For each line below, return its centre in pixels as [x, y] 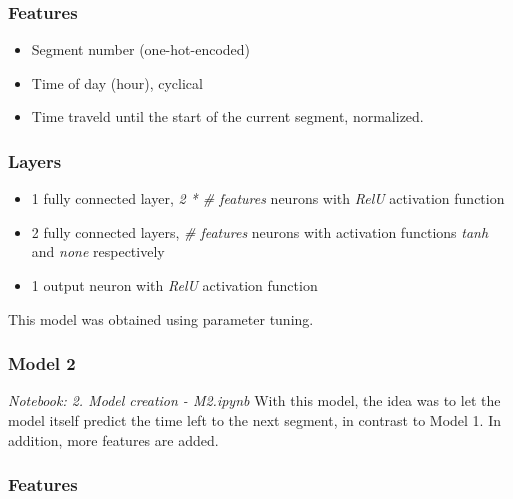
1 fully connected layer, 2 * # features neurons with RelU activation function [268, 198]
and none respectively [98, 251]
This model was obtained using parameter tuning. [161, 318]
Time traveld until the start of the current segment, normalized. [227, 116]
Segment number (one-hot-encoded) [140, 49]
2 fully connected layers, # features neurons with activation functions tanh [260, 231]
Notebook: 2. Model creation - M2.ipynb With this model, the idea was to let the [254, 400]
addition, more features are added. [113, 439]
